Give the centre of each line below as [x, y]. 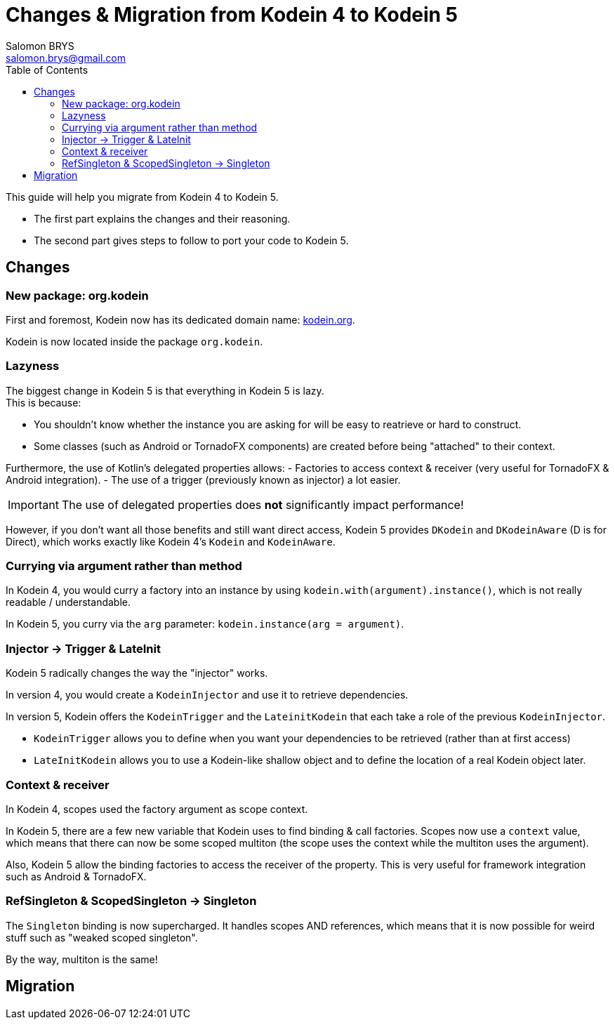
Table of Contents [47, 70]
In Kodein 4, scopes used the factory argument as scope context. [157, 809]
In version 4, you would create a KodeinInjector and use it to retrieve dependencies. [207, 695]
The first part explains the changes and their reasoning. [162, 218]
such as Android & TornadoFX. [76, 876]
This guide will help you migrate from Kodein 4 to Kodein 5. [142, 197]
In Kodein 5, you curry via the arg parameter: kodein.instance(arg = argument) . [205, 624]
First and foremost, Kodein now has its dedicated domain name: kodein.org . [180, 319]
